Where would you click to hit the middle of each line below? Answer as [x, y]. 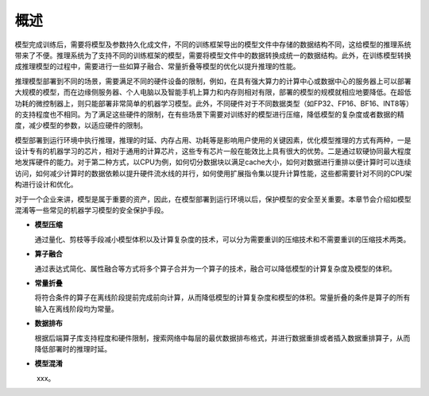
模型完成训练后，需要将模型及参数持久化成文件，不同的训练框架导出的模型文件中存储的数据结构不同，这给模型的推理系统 [213, 44]
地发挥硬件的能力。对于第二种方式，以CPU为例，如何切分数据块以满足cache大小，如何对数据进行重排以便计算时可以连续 [213, 162]
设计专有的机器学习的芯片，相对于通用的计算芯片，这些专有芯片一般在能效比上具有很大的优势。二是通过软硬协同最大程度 [213, 152]
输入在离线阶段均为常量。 [76, 309]
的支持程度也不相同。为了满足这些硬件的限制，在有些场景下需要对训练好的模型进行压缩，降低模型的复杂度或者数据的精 [209, 114]
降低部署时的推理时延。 [73, 348]
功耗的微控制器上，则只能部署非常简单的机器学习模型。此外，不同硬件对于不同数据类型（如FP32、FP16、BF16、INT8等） [212, 103]
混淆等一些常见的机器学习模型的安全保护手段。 [91, 210]
